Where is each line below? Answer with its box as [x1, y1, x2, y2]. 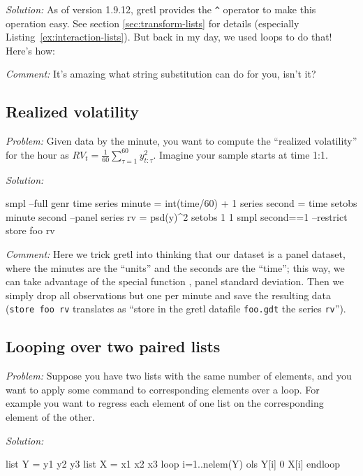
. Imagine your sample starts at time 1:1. [153, 147, 328, 161]
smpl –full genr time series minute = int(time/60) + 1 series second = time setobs [6, 196, 357, 210]
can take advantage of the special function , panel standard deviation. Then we [6, 274, 344, 289]
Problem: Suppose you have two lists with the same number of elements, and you [6, 368, 352, 383]
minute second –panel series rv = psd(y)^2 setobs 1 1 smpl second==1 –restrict [6, 209, 348, 224]
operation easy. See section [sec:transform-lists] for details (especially [6, 15, 299, 30]
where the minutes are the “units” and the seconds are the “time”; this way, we [6, 260, 345, 275]
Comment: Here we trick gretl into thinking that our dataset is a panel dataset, [6, 247, 346, 261]
